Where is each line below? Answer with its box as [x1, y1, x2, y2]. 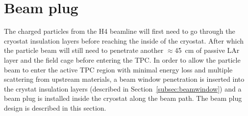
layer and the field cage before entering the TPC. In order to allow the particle [4, 54, 241, 65]
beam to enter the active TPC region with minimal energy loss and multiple [4, 64, 233, 74]
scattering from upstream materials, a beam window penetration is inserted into [4, 74, 245, 84]
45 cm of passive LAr [174, 45, 240, 55]
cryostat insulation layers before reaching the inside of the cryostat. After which [4, 35, 244, 46]
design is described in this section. [4, 102, 106, 113]
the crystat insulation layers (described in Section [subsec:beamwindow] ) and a [4, 83, 242, 93]
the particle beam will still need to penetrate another [4, 45, 164, 55]
